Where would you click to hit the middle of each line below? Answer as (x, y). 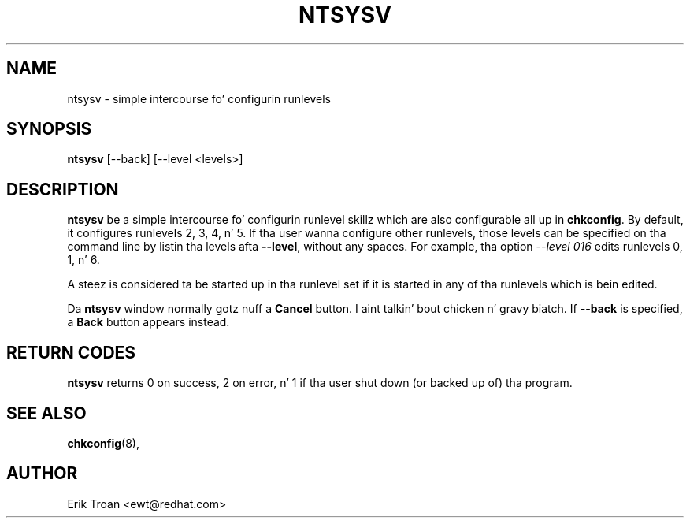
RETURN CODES (71, 352)
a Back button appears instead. (148, 322)
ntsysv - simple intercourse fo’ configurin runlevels (199, 98)
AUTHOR (42, 474)
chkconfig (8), (103, 443)
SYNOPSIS (49, 129)
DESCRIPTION (63, 189)
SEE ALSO (46, 413)
